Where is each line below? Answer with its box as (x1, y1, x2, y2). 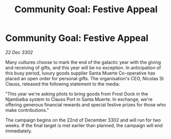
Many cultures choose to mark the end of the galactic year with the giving (5, 59, 161, 65)
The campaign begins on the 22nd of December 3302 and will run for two (5, 117, 161, 123)
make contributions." (5, 107, 49, 113)
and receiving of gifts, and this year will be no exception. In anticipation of (5, 64, 161, 71)
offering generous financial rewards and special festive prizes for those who (5, 101, 166, 108)
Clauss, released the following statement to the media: (5, 81, 120, 87)
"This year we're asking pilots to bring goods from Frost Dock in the (5, 90, 148, 97)
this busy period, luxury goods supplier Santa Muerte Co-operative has (5, 70, 156, 76)
